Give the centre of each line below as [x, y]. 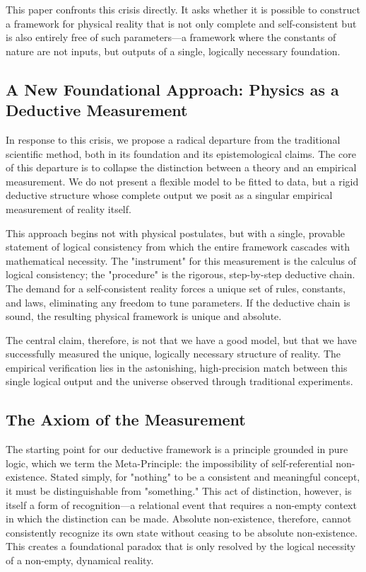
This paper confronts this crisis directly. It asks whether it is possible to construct [183, 9]
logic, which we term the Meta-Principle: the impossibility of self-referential [169, 463]
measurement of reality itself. [69, 208]
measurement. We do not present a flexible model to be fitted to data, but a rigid [182, 181]
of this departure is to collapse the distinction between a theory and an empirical [181, 167]
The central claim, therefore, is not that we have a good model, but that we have [181, 339]
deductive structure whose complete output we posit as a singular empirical [169, 195]
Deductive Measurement [97, 110]
